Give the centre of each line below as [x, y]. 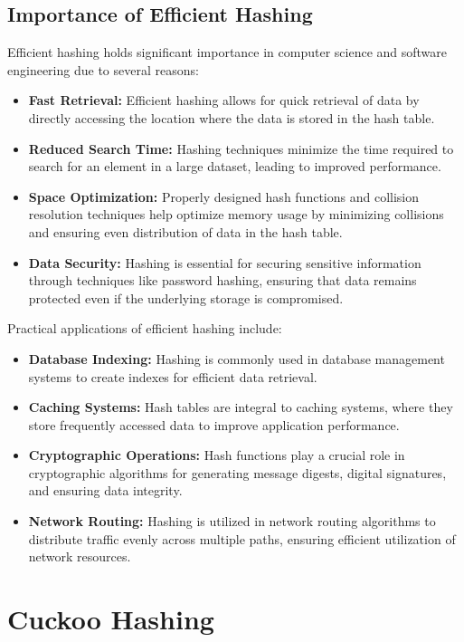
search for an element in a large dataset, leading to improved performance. [235, 166]
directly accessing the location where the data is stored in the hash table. [232, 117]
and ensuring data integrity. [105, 490]
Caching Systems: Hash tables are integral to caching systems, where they [241, 407]
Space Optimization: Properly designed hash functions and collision [224, 196]
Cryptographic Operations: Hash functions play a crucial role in [217, 455]
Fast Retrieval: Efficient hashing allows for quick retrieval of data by [224, 100]
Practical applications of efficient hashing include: [145, 328]
